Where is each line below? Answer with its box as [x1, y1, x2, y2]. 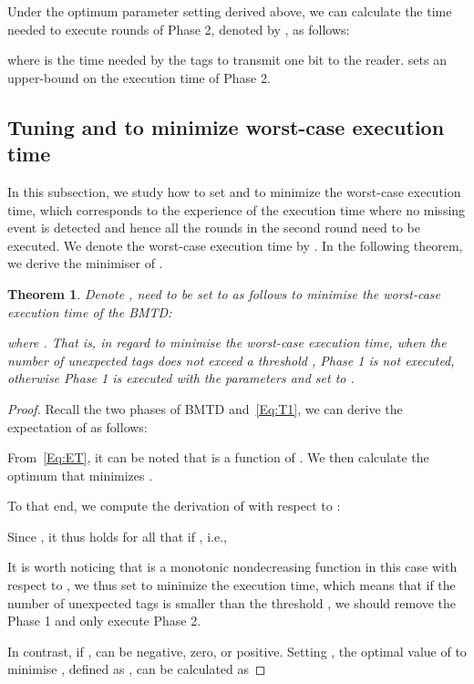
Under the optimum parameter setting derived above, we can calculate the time [7, 2, 452, 20]
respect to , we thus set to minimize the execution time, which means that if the [7, 575, 456, 595]
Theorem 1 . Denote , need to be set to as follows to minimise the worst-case [7, 284, 441, 303]
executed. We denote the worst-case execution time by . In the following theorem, [7, 235, 463, 254]
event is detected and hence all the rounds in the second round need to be [7, 218, 420, 237]
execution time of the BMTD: [7, 302, 172, 321]
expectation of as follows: [7, 417, 148, 436]
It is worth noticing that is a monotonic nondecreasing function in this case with [7, 557, 458, 576]
